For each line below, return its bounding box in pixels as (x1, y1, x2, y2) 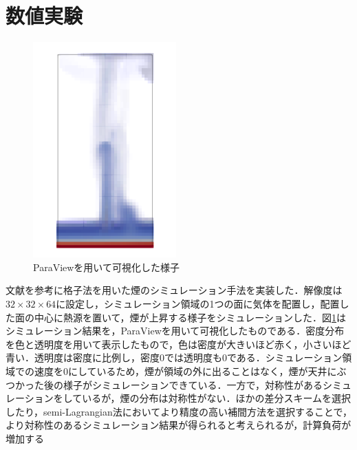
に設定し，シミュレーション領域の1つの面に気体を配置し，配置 (56, 296, 340, 310)
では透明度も (164, 350, 222, 365)
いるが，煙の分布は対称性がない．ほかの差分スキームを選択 (82, 391, 351, 405)
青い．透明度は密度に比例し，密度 (6, 350, 160, 365)
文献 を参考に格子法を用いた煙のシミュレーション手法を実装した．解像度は (6, 283, 343, 297)
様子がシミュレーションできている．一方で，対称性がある (63, 377, 323, 392)
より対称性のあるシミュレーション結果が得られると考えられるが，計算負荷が (6, 418, 351, 432)
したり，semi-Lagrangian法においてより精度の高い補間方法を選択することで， (6, 404, 352, 418)
